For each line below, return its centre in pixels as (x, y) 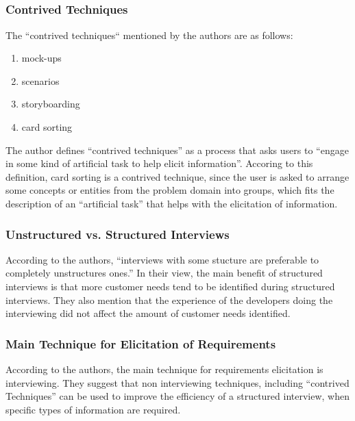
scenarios (40, 80)
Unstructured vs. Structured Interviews (118, 234)
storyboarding (51, 104)
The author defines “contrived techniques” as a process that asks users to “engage (177, 150)
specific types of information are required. (93, 409)
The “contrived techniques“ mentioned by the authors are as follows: (149, 35)
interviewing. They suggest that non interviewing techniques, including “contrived (177, 382)
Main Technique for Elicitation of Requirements (141, 343)
